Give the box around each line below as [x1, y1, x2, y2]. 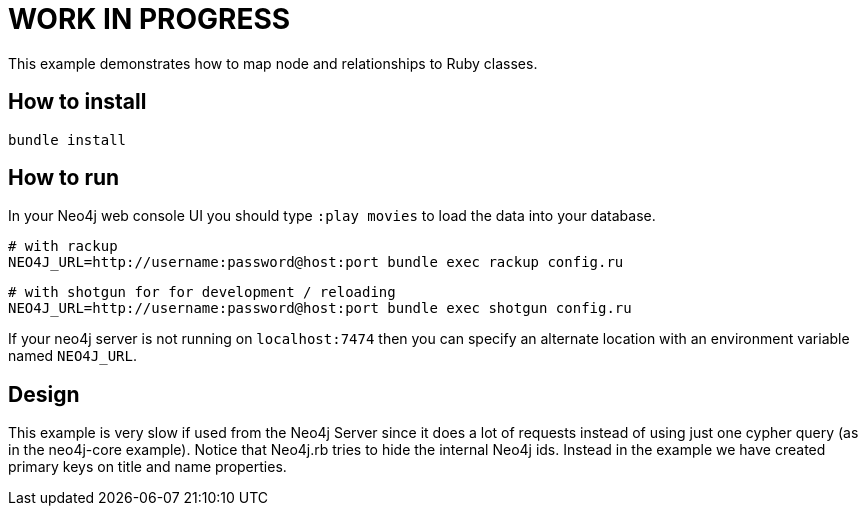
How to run [8, 165, 120, 191]
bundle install [8, 131, 127, 148]
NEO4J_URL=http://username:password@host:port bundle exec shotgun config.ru [8, 300, 632, 317]
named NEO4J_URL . [8, 347, 137, 365]
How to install [8, 89, 147, 115]
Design [8, 381, 80, 407]
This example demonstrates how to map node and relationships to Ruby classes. [8, 54, 538, 72]
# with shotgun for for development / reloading [8, 284, 396, 301]
